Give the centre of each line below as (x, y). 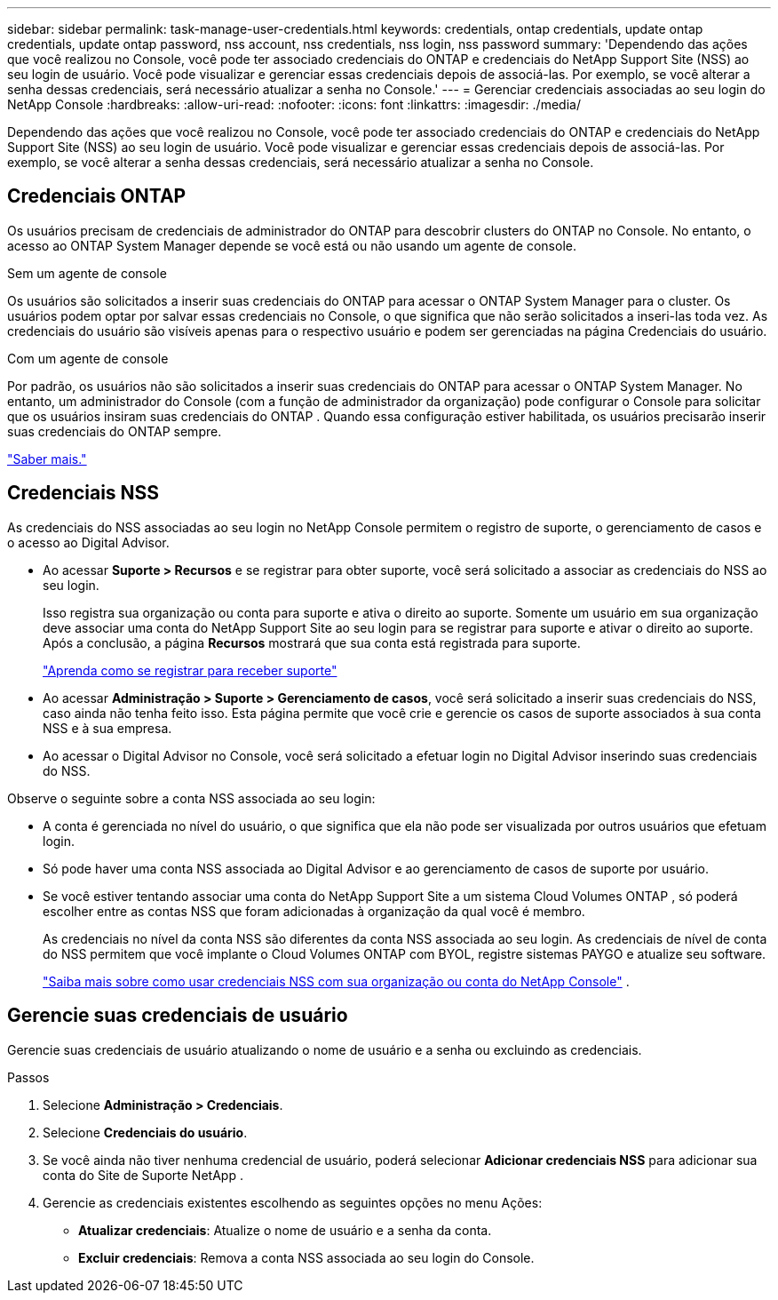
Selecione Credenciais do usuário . (145, 1132)
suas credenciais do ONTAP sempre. (115, 431)
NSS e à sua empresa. (107, 728)
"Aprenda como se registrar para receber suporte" (190, 670)
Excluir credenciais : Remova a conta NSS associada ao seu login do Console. (306, 1257)
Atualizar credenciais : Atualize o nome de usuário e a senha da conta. (285, 1230)
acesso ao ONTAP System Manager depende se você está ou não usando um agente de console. (292, 245)
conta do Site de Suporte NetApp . (143, 1175)
